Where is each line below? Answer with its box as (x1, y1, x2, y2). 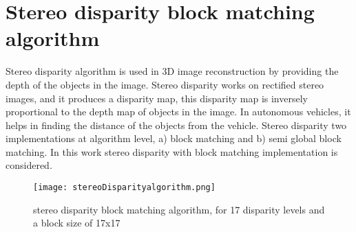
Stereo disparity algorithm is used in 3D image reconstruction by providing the (6, 64, 339, 78)
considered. (6, 158, 52, 172)
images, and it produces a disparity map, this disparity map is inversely (6, 91, 308, 105)
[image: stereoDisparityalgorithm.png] (33, 183, 216, 193)
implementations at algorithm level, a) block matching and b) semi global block (6, 131, 342, 146)
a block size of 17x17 (33, 216, 121, 230)
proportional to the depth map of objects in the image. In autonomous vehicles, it (6, 104, 351, 119)
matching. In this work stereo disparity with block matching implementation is (6, 144, 338, 159)
